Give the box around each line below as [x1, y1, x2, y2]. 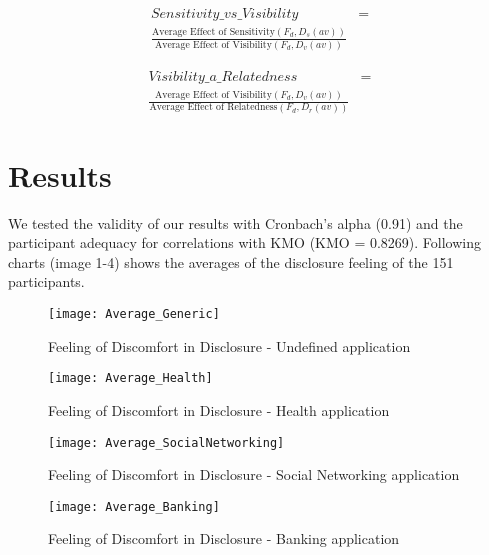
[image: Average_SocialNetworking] [48, 435, 285, 450]
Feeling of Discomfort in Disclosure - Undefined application [48, 335, 411, 356]
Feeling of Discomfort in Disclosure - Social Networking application [48, 464, 460, 485]
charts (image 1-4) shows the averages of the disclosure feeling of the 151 [8, 251, 454, 272]
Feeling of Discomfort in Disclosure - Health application [48, 399, 390, 420]
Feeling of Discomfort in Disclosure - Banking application [48, 528, 400, 549]
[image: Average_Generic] [48, 307, 220, 322]
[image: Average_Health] [48, 371, 213, 386]
